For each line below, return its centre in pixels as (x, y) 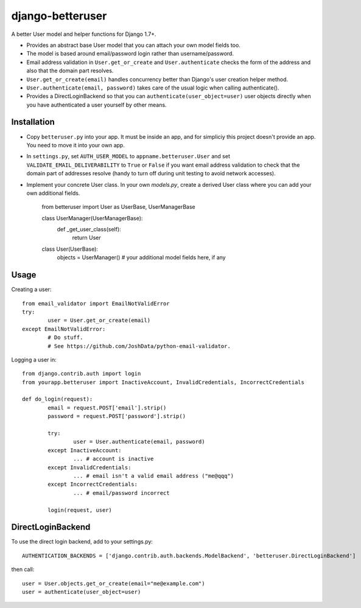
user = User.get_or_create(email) (99, 320)
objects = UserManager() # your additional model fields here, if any (141, 257)
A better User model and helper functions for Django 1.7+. (84, 34)
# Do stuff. (65, 337)
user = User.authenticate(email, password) (139, 442)
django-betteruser (59, 16)
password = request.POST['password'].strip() (117, 416)
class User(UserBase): (70, 249)
